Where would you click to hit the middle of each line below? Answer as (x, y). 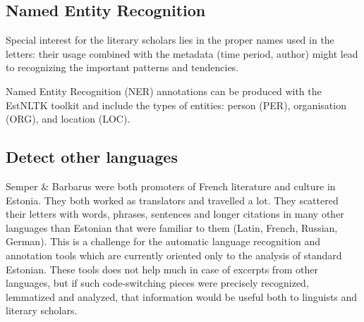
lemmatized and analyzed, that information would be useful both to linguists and (182, 296)
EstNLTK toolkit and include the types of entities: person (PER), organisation (176, 105)
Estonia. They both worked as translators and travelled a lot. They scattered (172, 200)
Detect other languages (92, 157)
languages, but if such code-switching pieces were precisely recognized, (157, 283)
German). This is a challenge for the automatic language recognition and (163, 241)
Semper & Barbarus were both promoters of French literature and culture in (171, 186)
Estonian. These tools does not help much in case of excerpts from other (162, 269)
